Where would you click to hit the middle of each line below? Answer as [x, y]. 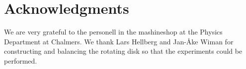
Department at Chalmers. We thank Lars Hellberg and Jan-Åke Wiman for [119, 41]
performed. [21, 60]
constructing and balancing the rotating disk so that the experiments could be [123, 51]
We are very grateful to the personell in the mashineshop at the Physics [113, 32]
